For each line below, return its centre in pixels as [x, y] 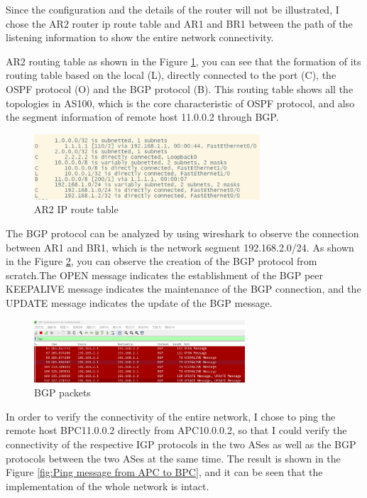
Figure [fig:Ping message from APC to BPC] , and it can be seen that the [164, 472]
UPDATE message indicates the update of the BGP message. [139, 302]
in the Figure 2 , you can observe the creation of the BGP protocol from [161, 261]
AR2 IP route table [76, 209]
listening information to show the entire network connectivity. [140, 37]
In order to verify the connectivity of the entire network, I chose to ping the [171, 416]
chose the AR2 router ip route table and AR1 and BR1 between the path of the [179, 23]
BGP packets [62, 393]
